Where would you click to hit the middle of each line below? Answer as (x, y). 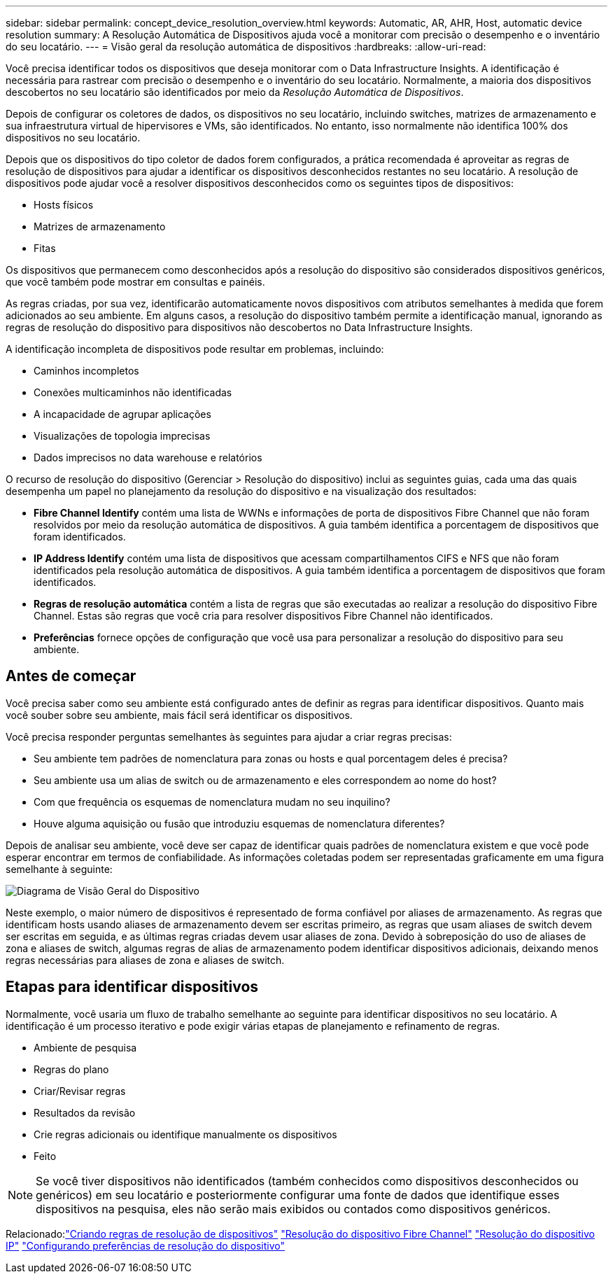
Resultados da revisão (85, 1112)
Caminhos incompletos (86, 371)
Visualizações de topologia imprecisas (122, 436)
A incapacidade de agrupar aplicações (122, 414)
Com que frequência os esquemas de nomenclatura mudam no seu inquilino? (212, 802)
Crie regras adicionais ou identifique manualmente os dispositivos (185, 1134)
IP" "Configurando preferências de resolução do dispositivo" (146, 1245)
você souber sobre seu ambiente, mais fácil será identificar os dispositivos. (179, 715)
